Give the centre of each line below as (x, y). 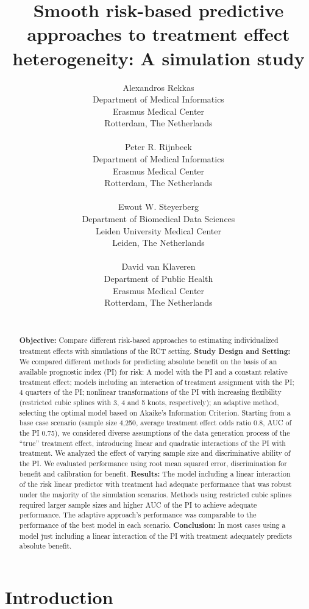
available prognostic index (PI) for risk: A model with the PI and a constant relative (153, 372)
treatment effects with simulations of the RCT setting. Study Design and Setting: (155, 351)
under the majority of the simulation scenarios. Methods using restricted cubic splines (155, 495)
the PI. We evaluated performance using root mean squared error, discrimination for (153, 463)
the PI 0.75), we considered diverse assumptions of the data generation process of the (154, 433)
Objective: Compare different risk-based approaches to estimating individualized (149, 341)
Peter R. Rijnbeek (158, 147)
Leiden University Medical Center (158, 230)
